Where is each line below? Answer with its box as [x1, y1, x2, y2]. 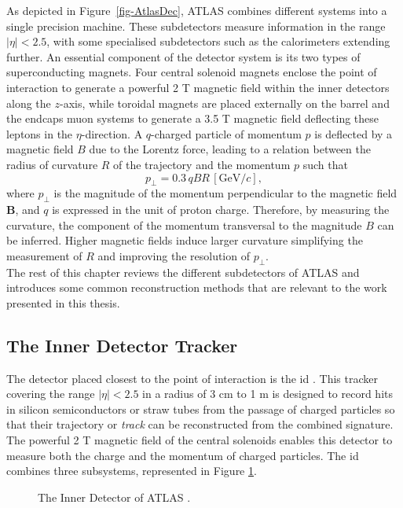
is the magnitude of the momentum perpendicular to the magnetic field [53, 185, 398, 201]
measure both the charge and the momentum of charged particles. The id [6, 447, 359, 463]
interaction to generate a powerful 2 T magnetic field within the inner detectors [6, 79, 390, 95]
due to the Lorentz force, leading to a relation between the [89, 141, 371, 157]
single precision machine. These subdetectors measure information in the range [6, 17, 386, 34]
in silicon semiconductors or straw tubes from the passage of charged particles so [6, 400, 395, 417]
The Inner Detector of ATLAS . [38, 488, 191, 505]
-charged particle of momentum [151, 125, 302, 142]
